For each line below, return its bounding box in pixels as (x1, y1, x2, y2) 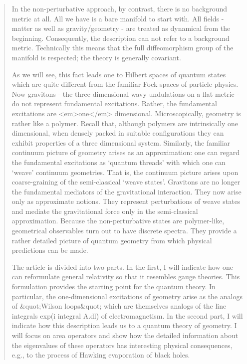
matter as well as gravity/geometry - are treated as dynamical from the (11, 23, 231, 33)
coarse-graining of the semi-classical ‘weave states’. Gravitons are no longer (11, 177, 241, 187)
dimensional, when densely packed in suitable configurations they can (11, 128, 224, 138)
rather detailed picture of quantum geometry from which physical (11, 235, 212, 245)
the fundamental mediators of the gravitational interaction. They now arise (11, 186, 242, 196)
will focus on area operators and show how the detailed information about (11, 330, 239, 340)
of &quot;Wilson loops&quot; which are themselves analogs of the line (11, 301, 227, 311)
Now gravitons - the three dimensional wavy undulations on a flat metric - (11, 88, 240, 99)
